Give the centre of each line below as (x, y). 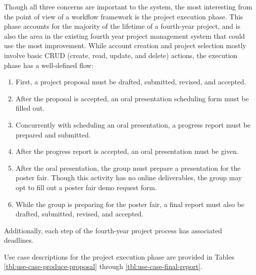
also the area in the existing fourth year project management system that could (125, 35)
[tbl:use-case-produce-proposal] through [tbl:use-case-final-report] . (103, 266)
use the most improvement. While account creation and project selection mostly (125, 45)
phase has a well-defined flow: (49, 65)
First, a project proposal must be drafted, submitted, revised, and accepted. (131, 82)
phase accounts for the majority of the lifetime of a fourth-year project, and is (122, 26)
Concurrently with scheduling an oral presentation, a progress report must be (133, 124)
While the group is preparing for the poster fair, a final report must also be (130, 204)
